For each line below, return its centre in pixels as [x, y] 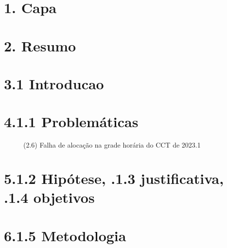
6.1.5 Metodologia [65, 235]
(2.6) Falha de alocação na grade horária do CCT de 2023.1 [112, 145]
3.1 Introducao [54, 83]
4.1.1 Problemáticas [71, 122]
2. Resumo [40, 45]
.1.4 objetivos [49, 197]
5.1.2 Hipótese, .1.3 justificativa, [114, 178]
